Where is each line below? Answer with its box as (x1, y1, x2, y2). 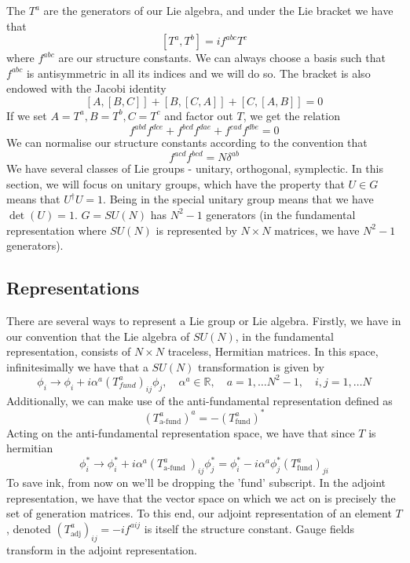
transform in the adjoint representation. (6, 541, 198, 558)
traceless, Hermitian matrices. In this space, (167, 343, 379, 360)
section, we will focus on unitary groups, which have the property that (6, 175, 345, 192)
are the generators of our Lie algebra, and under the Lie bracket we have (43, 2, 394, 18)
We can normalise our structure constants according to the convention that (6, 134, 368, 151)
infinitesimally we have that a (6, 358, 148, 375)
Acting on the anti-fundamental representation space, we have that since (6, 424, 355, 441)
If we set (6, 107, 47, 123)
